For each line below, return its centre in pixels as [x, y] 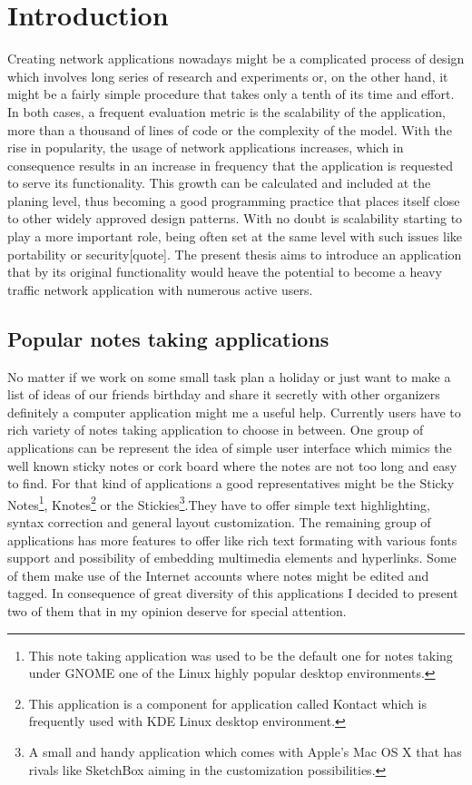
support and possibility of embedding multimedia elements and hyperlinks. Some [232, 558]
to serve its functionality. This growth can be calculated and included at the [219, 183]
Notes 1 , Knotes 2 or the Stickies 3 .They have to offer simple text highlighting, [219, 503]
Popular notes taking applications [168, 338]
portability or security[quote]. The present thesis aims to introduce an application [235, 254]
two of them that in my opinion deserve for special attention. [177, 611]
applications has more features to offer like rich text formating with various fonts [232, 540]
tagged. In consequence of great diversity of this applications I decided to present [233, 593]
